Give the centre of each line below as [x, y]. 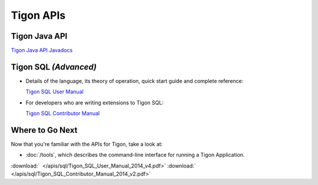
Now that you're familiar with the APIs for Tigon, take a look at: [87, 144]
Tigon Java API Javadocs [42, 51]
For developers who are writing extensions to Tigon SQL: [95, 102]
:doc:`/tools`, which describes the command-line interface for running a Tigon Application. [135, 155]
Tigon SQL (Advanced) [54, 67]
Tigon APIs [38, 15]
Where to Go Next [44, 130]
